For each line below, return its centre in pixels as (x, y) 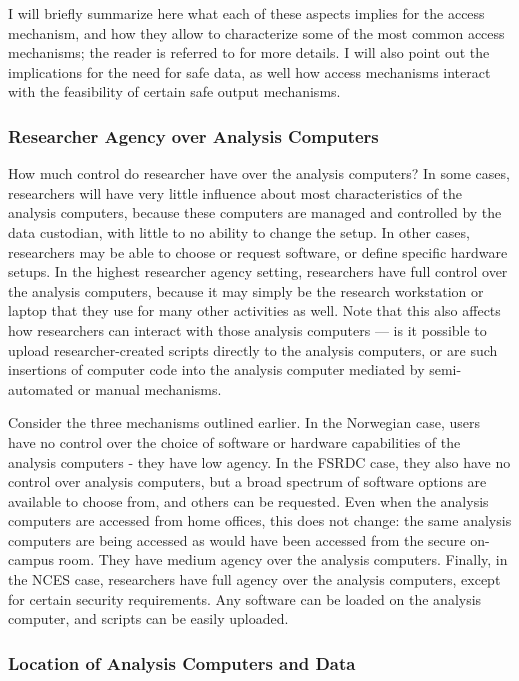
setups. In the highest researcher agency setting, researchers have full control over (258, 271)
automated (41, 388)
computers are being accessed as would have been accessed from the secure (237, 539)
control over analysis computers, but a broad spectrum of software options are (247, 481)
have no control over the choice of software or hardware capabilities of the (234, 441)
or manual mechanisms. (149, 388)
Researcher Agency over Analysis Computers (193, 135)
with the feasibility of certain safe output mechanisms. (174, 91)
